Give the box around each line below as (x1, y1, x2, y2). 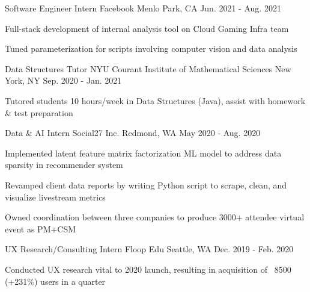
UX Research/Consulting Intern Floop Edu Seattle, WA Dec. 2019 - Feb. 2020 (5, 243, 294, 255)
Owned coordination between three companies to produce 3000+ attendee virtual (5, 211, 305, 223)
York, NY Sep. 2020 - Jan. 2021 (5, 74, 122, 87)
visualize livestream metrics (5, 190, 106, 203)
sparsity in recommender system (5, 158, 123, 171)
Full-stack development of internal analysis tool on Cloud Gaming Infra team (5, 22, 289, 34)
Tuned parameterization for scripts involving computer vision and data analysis (5, 42, 297, 55)
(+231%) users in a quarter (5, 275, 106, 287)
